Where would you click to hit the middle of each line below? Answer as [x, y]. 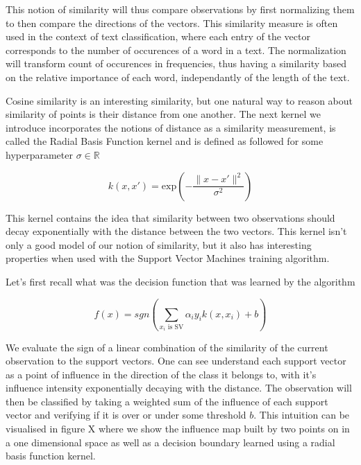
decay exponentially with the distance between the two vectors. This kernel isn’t [176, 231]
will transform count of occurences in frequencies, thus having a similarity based [176, 63]
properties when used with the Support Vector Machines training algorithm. [168, 258]
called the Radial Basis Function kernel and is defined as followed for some [165, 141]
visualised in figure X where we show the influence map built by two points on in [178, 429]
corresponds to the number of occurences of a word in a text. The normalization [176, 50]
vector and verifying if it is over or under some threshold [126, 415]
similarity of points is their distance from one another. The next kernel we [163, 114]
